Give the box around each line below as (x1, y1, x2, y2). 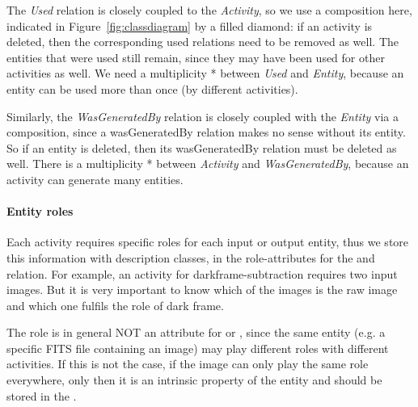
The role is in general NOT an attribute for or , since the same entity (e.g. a (6, 324, 386, 341)
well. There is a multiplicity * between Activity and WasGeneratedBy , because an (6, 155, 409, 172)
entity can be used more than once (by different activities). (6, 80, 298, 97)
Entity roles (6, 203, 74, 220)
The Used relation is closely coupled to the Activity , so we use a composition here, (6, 2, 412, 18)
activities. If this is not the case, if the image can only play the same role (6, 355, 369, 372)
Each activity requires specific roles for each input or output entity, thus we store (6, 233, 409, 250)
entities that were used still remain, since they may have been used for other (6, 48, 385, 65)
